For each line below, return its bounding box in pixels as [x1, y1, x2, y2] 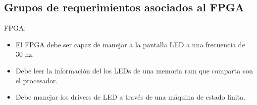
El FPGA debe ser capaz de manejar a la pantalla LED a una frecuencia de [15, 39, 245, 49]
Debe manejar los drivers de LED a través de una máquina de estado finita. [15, 92, 246, 102]
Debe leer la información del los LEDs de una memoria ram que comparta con [15, 65, 253, 75]
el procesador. [15, 75, 58, 85]
